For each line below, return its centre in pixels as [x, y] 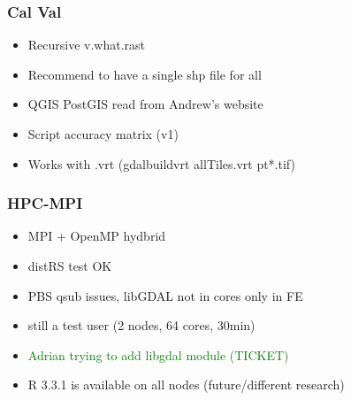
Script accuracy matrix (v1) [103, 134]
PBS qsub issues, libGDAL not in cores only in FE [165, 295]
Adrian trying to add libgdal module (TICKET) [158, 354]
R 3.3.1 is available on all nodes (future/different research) [186, 385]
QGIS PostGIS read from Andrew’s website [145, 104]
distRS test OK [70, 265]
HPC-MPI [45, 203]
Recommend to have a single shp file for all [145, 74]
